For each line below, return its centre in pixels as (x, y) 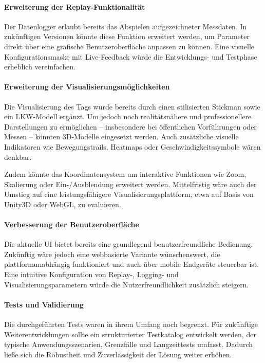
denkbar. (18, 157)
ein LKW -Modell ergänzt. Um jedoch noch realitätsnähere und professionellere (128, 116)
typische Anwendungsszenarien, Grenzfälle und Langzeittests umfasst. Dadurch (129, 344)
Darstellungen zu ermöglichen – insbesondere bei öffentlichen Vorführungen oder (130, 126)
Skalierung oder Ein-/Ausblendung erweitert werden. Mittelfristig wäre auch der (130, 184)
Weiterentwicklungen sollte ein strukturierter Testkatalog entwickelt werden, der (130, 334)
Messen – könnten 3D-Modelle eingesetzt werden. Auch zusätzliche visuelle (121, 137)
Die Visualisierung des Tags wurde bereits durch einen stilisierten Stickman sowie (132, 106)
